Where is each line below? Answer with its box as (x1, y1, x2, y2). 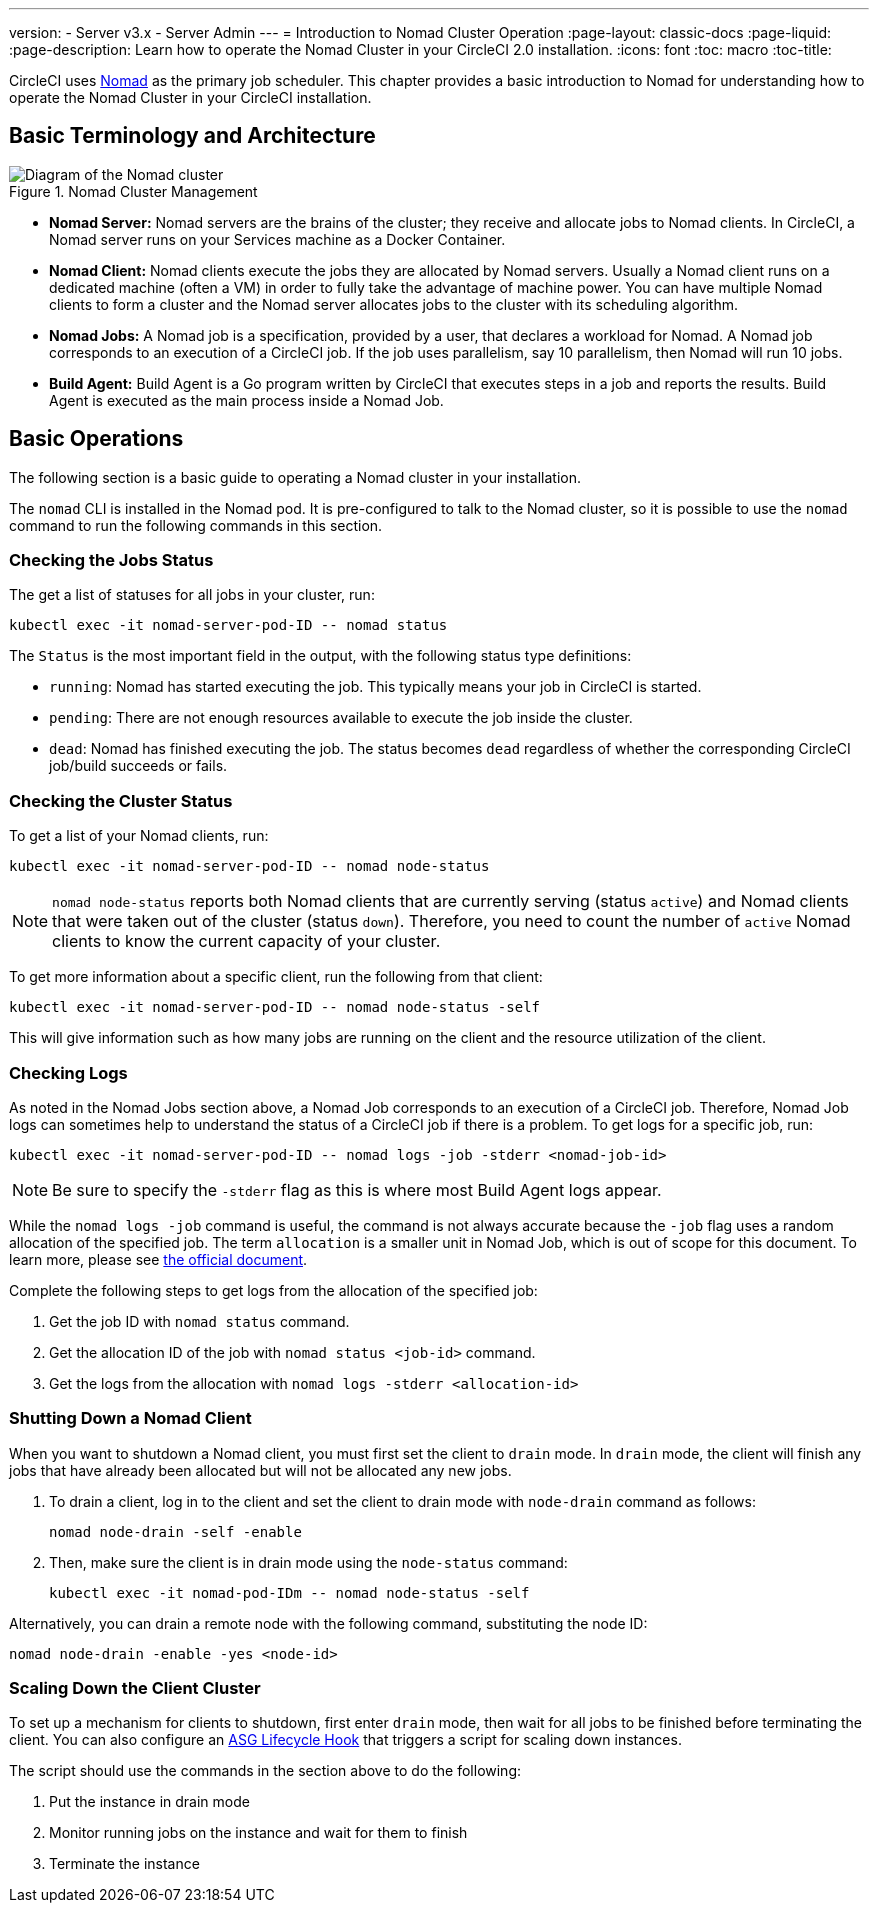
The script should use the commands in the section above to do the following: (9, 1762, 522, 1780)
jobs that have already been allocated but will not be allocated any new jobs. (9, 1461, 512, 1479)
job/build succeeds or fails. (49, 757, 228, 775)
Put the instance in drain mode (49, 1793, 250, 1811)
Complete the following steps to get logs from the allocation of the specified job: (9, 1281, 538, 1299)
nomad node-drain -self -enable (49, 1523, 302, 1540)
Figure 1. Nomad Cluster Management (9, 182, 258, 200)
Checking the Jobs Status (9, 550, 214, 571)
